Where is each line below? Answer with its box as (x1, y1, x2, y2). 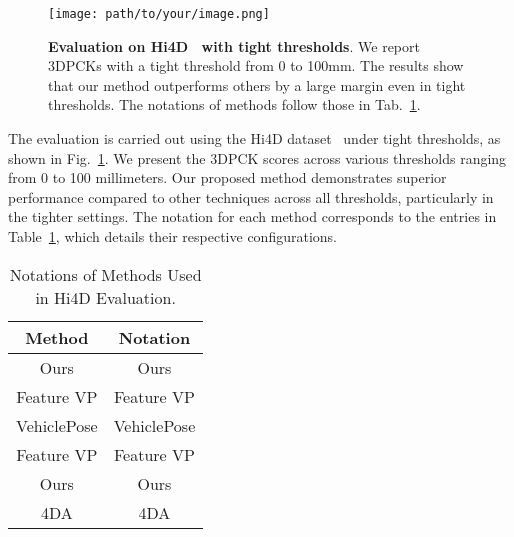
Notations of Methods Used (9, 262, 202, 286)
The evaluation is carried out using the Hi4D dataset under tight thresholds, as (8, 128, 501, 149)
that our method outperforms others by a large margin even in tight (48, 74, 466, 95)
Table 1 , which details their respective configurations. (8, 226, 337, 246)
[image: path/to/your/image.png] (48, 7, 270, 21)
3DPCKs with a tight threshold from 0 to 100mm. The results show (48, 55, 464, 76)
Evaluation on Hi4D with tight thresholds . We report (48, 35, 420, 56)
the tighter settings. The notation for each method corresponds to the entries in (8, 206, 497, 227)
